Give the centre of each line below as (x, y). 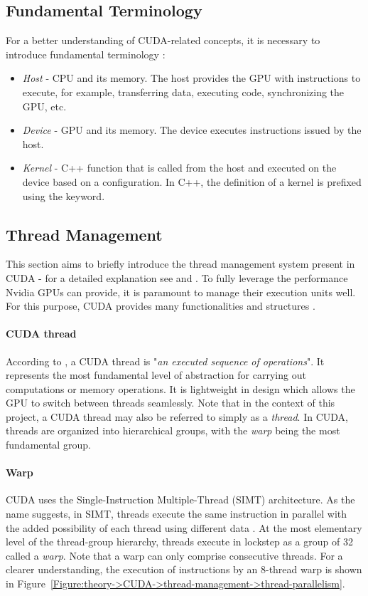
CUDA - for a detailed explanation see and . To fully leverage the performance (177, 277)
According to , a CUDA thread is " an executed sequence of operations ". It (165, 361)
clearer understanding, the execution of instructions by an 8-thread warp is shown (184, 569)
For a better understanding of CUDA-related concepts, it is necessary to (163, 40)
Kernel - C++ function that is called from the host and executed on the (179, 168)
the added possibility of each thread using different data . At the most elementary (184, 527)
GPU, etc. (44, 106)
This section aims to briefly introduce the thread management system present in (180, 264)
